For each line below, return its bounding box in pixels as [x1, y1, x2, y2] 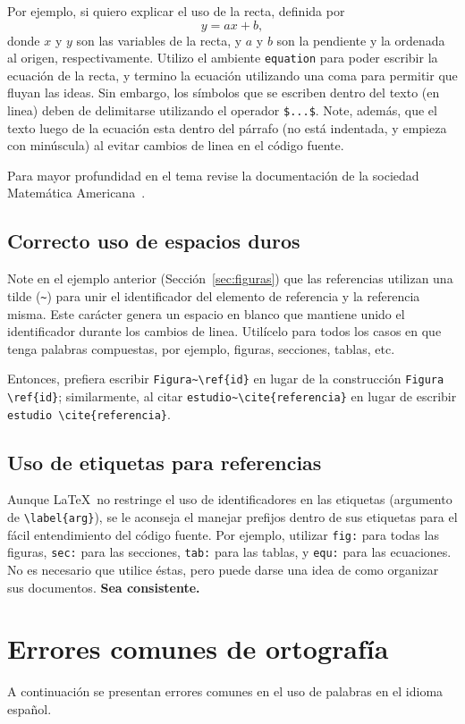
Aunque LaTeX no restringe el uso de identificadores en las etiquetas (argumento [7, 490, 452, 509]
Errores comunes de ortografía [7, 630, 389, 667]
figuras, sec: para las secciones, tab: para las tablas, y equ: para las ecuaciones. [7, 543, 452, 561]
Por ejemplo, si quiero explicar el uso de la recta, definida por [7, 2, 345, 20]
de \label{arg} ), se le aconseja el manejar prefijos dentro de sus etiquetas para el [7, 508, 458, 526]
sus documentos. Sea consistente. [7, 577, 200, 596]
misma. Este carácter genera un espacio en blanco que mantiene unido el [7, 304, 405, 323]
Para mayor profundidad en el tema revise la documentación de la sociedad [7, 165, 419, 184]
